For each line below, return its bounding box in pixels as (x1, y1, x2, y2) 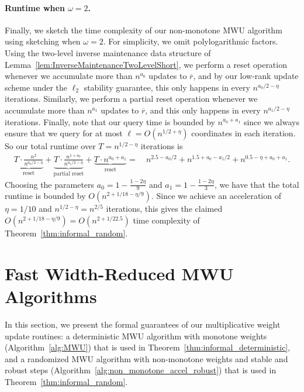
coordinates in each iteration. (191, 127, 296, 139)
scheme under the (5, 81, 68, 93)
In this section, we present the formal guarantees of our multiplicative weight (5, 318, 281, 330)
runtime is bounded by (5, 190, 86, 202)
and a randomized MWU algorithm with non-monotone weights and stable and (5, 352, 288, 365)
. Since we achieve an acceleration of (151, 190, 281, 202)
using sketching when (5, 35, 81, 47)
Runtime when (5, 1, 65, 13)
